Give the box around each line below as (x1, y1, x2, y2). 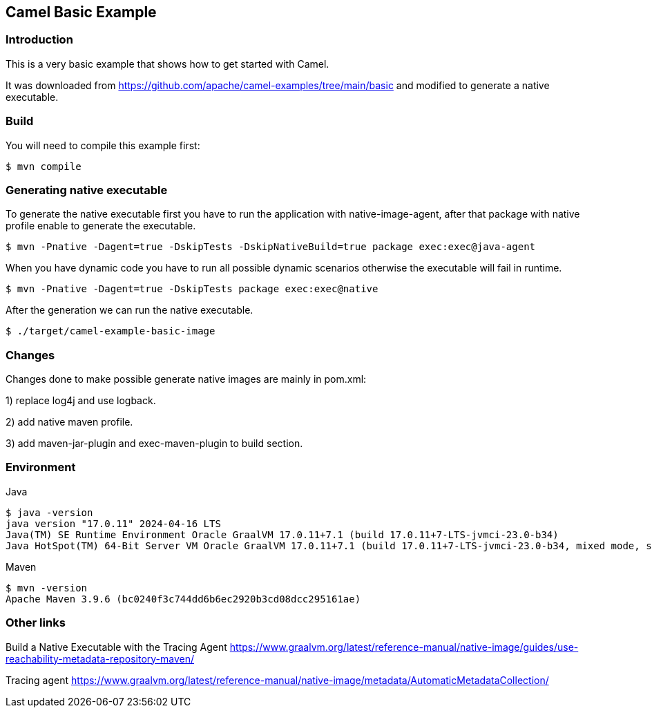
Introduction (6, 32, 73, 47)
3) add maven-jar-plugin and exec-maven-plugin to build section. (6, 437, 303, 450)
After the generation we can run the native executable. (6, 304, 253, 316)
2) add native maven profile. (6, 416, 133, 428)
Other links (6, 616, 66, 630)
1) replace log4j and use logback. (6, 394, 156, 407)
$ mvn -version (6, 582, 88, 593)
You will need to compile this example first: (6, 139, 200, 151)
